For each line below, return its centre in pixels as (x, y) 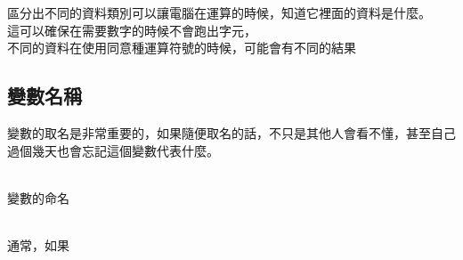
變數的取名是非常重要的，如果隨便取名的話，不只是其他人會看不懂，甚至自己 (231, 132)
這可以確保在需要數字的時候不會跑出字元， (132, 30)
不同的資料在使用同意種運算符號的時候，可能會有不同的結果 (182, 48)
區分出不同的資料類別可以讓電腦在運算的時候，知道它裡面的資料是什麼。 (219, 12)
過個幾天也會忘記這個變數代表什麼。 (113, 150)
